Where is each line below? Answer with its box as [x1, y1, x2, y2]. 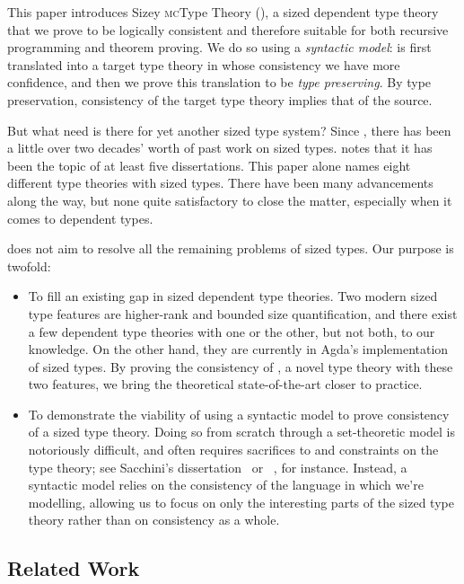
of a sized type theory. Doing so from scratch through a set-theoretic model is [28, 422, 455, 441]
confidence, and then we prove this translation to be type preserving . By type [7, 73, 432, 92]
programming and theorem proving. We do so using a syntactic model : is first [7, 38, 432, 57]
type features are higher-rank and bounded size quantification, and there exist [28, 304, 458, 323]
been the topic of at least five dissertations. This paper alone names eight [7, 155, 411, 174]
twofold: [7, 256, 51, 275]
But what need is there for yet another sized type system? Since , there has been [7, 120, 451, 139]
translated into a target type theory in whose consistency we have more [7, 55, 400, 74]
